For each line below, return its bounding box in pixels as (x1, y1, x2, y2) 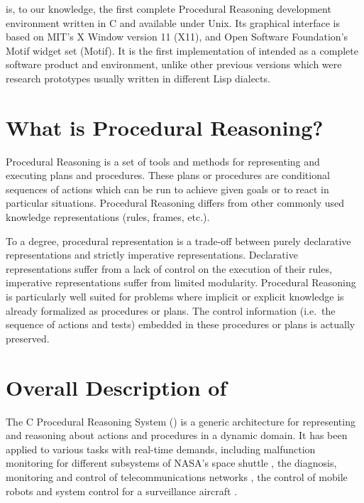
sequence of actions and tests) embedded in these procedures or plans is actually (6, 317, 355, 332)
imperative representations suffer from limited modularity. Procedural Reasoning (6, 275, 356, 290)
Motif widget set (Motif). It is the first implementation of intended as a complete (6, 43, 358, 58)
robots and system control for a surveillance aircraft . (6, 483, 238, 498)
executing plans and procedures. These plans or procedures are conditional (6, 168, 330, 183)
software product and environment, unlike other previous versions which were (6, 57, 342, 72)
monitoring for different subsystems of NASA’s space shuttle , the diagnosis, (6, 455, 337, 470)
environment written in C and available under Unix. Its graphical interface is (6, 15, 340, 30)
